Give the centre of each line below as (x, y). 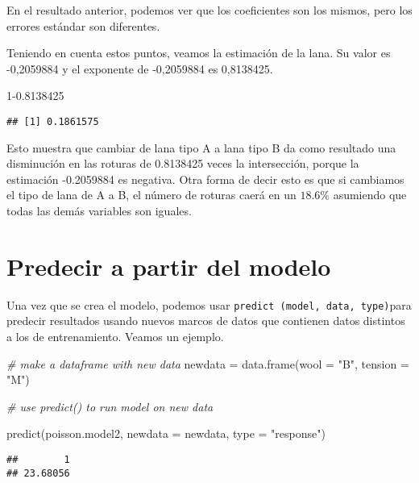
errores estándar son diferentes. (83, 25)
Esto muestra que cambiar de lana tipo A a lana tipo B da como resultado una (201, 147)
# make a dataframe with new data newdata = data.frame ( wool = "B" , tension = (208, 363)
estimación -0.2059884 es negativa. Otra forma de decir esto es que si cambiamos (205, 179)
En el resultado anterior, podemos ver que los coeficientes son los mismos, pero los (209, 10)
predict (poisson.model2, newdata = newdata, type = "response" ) (166, 433)
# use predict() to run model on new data (110, 406)
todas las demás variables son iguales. (99, 210)
